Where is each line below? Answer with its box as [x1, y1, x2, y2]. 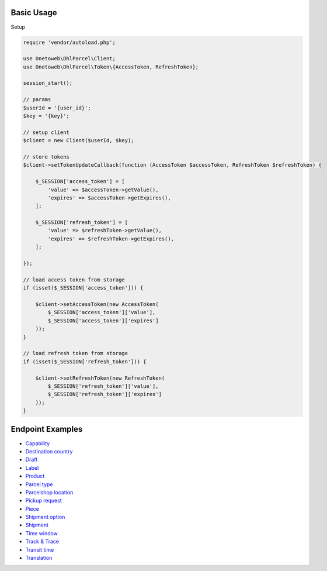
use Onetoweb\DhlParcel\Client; [23, 56, 116, 62]
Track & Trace [25, 538, 60, 545]
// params [23, 97, 51, 103]
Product [25, 473, 45, 480]
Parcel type [25, 480, 53, 488]
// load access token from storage [23, 276, 125, 283]
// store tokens [23, 153, 70, 160]
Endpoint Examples [11, 424, 83, 434]
